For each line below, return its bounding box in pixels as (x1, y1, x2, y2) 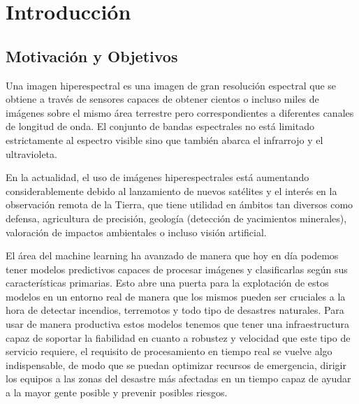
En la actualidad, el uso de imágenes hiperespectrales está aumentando (6, 170, 309, 185)
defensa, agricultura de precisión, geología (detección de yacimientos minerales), (6, 210, 347, 225)
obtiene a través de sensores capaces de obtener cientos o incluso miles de (6, 92, 319, 106)
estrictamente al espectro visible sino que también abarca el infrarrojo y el (6, 132, 323, 147)
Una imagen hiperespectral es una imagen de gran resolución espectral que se (6, 78, 337, 92)
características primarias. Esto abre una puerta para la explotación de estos (6, 275, 329, 290)
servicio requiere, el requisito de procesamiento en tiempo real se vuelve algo (6, 344, 332, 359)
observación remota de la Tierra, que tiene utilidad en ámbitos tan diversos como (6, 197, 353, 212)
